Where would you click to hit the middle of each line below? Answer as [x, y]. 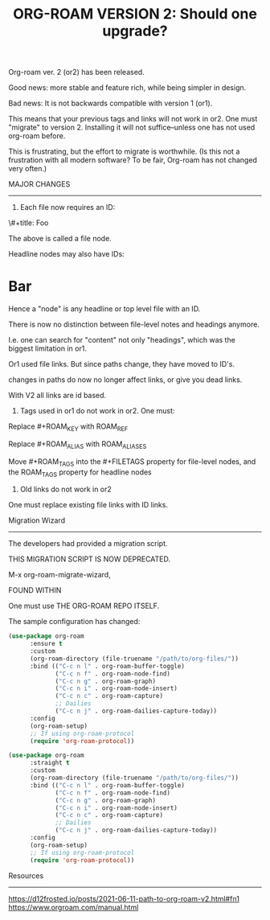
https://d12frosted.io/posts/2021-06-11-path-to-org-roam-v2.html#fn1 [124, 898]
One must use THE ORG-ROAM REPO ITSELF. [84, 606]
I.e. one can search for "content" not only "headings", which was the [122, 340]
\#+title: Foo [29, 223]
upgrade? [135, 31]
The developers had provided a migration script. [88, 544]
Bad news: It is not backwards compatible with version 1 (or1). [110, 103]
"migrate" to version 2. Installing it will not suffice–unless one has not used [132, 127]
